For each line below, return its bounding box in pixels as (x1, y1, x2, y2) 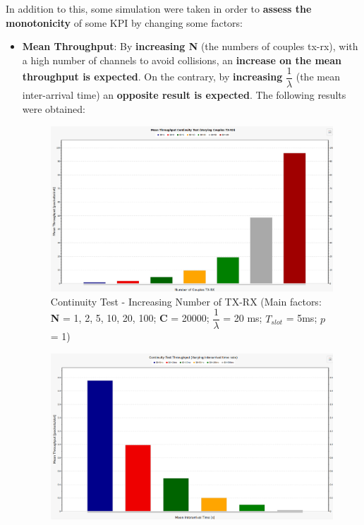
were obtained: (22, 102, 85, 116)
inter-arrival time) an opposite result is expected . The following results (22, 87, 346, 102)
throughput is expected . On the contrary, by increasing (22, 69, 283, 84)
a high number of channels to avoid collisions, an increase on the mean (22, 52, 342, 67)
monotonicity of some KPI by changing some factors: (6, 15, 243, 30)
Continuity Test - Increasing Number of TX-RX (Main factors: (50, 294, 322, 308)
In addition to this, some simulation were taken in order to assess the (6, 1, 312, 16)
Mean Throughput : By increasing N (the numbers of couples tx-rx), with (22, 39, 358, 54)
